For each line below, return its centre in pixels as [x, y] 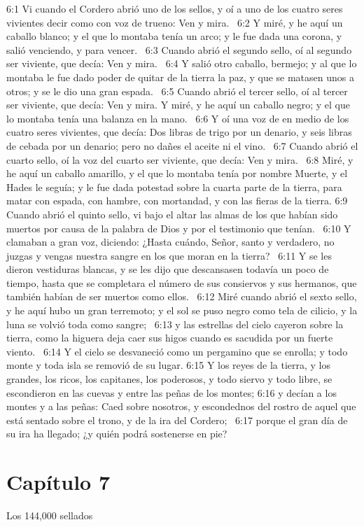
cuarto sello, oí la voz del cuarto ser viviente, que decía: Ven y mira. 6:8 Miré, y [180, 159]
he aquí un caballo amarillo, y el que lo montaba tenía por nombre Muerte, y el [177, 173]
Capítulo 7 [58, 482]
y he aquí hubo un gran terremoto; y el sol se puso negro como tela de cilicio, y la [182, 310]
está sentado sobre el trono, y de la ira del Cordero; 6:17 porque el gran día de [177, 420]
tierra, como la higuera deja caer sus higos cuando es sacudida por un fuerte [170, 338]
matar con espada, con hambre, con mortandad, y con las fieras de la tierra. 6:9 [177, 201]
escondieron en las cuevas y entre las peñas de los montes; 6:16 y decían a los [171, 392]
